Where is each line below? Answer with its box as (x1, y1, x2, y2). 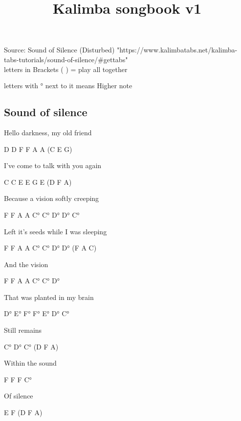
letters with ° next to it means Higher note (4, 80, 132, 91)
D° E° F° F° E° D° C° (4, 308, 69, 319)
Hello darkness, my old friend (4, 127, 92, 137)
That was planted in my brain (4, 292, 94, 302)
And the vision (4, 259, 48, 269)
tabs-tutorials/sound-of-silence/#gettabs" (4, 54, 128, 64)
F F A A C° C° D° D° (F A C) (4, 243, 97, 253)
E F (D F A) (4, 407, 43, 418)
